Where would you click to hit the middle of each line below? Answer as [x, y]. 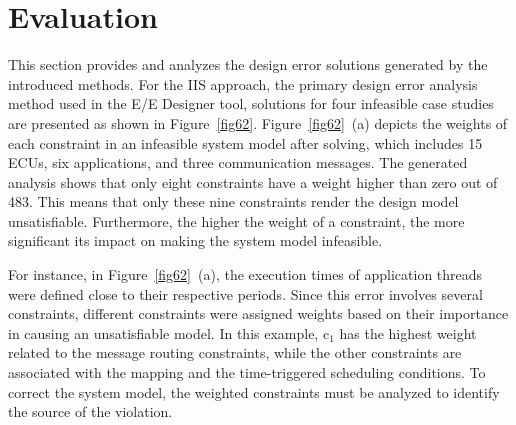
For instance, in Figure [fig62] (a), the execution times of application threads [245, 274]
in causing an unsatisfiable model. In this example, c [169, 332]
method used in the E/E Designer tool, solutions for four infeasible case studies [251, 103]
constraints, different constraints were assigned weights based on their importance [258, 313]
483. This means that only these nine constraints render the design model [233, 201]
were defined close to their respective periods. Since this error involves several [245, 293]
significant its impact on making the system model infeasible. [195, 240]
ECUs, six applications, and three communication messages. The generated [238, 162]
